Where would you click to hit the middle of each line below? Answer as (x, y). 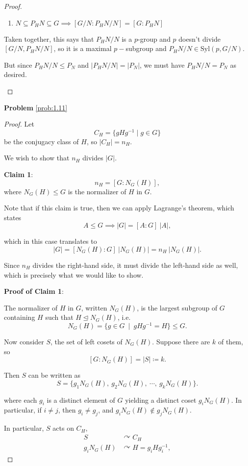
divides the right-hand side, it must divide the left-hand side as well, (135, 265)
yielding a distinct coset (161, 400)
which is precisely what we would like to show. (74, 274)
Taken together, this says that (49, 39)
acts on (63, 428)
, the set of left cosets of (87, 342)
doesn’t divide (199, 39)
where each (21, 400)
